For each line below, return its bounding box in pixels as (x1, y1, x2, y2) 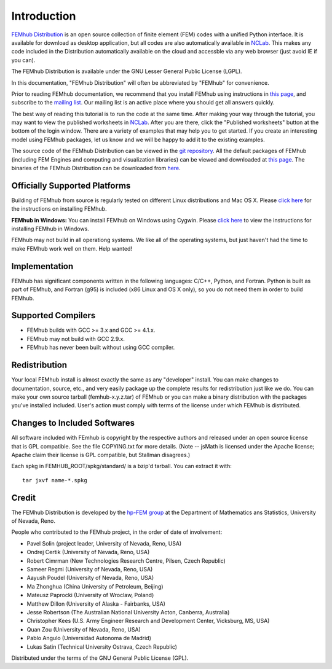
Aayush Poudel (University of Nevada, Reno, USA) (26, 574, 154, 582)
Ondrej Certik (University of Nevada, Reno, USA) (26, 549, 150, 556)
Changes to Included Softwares (11, 418, 135, 428)
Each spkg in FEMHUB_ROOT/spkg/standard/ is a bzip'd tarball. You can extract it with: (11, 463, 232, 470)
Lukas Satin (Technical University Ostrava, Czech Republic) (26, 643, 178, 651)
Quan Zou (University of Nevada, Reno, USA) (26, 625, 141, 633)
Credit (11, 492, 36, 503)
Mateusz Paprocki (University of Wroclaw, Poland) (26, 592, 154, 599)
